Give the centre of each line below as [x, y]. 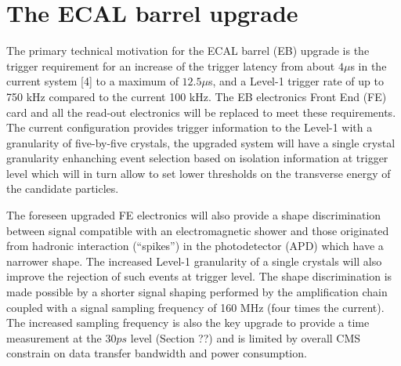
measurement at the [54, 337]
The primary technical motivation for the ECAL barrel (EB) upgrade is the [188, 51]
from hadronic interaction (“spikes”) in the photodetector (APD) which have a [195, 246]
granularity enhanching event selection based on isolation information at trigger [197, 158]
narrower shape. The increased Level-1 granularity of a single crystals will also [194, 261]
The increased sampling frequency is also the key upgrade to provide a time [188, 323]
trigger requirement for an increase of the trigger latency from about [171, 65]
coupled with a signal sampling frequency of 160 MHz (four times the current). [195, 307]
